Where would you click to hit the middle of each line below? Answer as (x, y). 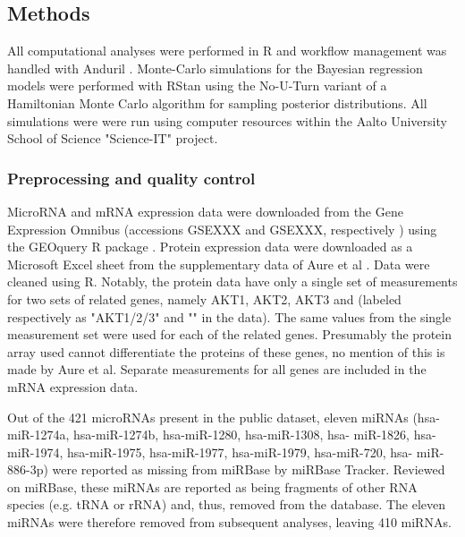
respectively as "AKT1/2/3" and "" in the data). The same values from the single (229, 316)
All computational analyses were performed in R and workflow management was (227, 51)
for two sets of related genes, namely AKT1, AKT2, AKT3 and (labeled (204, 298)
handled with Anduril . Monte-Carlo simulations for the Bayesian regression (215, 68)
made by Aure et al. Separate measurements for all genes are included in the (217, 369)
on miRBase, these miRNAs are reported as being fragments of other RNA (212, 486)
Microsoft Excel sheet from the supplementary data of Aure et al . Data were (219, 264)
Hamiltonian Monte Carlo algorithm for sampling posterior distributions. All (217, 102)
